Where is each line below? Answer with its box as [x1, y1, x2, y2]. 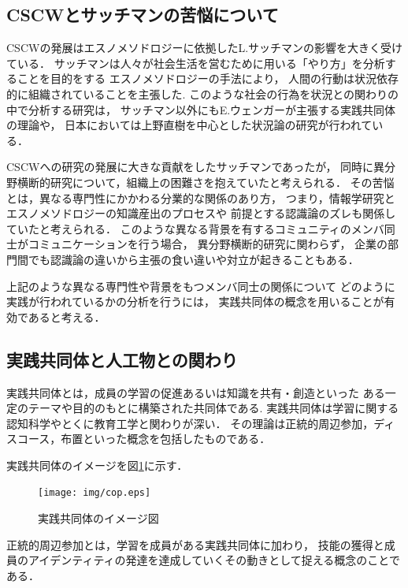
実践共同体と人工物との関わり [6, 347, 238, 371]
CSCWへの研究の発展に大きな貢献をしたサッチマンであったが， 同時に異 [6, 158, 385, 175]
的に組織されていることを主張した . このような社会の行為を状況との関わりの [6, 85, 399, 102]
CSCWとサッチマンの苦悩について [6, 2, 279, 27]
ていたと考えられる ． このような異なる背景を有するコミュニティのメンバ [6, 220, 384, 236]
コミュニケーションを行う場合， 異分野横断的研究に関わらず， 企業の [28, 236, 388, 252]
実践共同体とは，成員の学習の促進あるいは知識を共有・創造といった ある [6, 384, 385, 400]
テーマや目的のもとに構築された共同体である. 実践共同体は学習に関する [28, 400, 399, 416]
